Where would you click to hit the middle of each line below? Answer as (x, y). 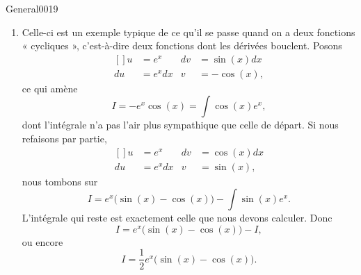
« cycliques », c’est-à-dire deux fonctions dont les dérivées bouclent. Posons (182, 45)
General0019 (32, 8)
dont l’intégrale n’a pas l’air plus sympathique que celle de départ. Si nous (180, 125)
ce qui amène (50, 88)
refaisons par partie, (64, 139)
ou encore (42, 241)
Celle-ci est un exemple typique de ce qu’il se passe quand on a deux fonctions (188, 32)
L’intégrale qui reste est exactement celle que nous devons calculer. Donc (177, 218)
